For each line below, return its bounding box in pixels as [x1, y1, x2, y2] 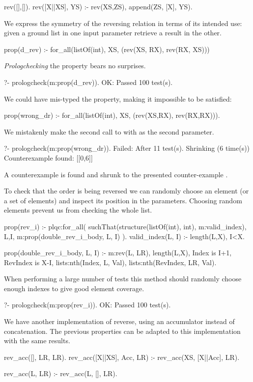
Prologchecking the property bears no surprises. [4, 60, 146, 71]
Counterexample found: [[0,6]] [4, 152, 93, 163]
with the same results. [4, 335, 70, 346]
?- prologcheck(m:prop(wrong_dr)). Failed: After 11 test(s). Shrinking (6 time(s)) [4, 143, 250, 153]
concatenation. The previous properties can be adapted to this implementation [4, 326, 241, 336]
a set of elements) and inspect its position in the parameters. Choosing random [4, 195, 242, 205]
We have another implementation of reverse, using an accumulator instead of [4, 316, 235, 327]
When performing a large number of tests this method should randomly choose [4, 273, 242, 284]
